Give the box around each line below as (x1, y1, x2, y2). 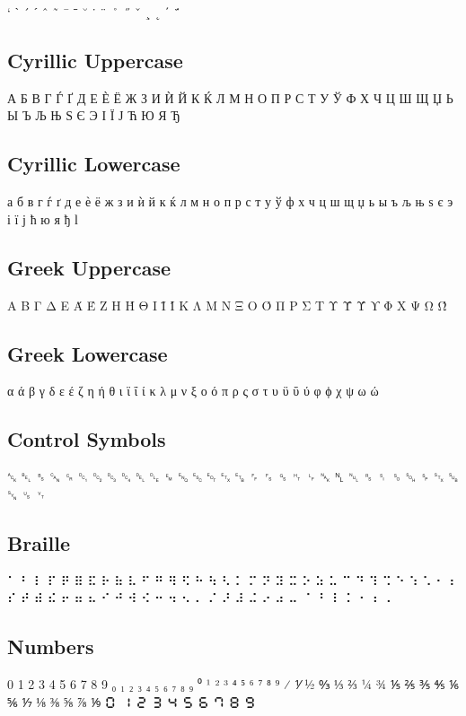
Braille (7, 528, 71, 556)
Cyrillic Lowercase (7, 150, 180, 178)
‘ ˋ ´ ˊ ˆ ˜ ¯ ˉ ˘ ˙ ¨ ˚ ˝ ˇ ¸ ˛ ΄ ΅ (7, 3, 180, 21)
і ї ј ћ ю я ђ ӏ (7, 209, 78, 228)
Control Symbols (7, 425, 166, 453)
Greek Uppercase (7, 253, 171, 281)
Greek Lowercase (7, 339, 168, 367)
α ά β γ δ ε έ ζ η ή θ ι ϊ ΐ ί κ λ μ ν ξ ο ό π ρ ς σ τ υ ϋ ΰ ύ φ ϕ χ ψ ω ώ (7, 381, 379, 400)
